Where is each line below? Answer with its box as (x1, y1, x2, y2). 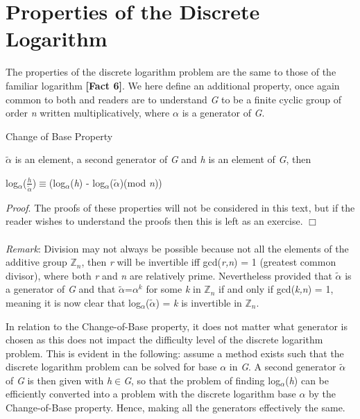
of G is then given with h (6, 373, 112, 387)
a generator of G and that (6, 282, 116, 296)
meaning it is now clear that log (6, 295, 141, 309)
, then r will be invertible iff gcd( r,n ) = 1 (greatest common (81, 255, 336, 269)
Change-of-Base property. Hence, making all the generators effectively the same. (6, 400, 345, 415)
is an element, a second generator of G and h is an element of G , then (15, 152, 311, 166)
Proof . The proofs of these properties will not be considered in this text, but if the (6, 200, 355, 214)
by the (309, 386, 336, 401)
